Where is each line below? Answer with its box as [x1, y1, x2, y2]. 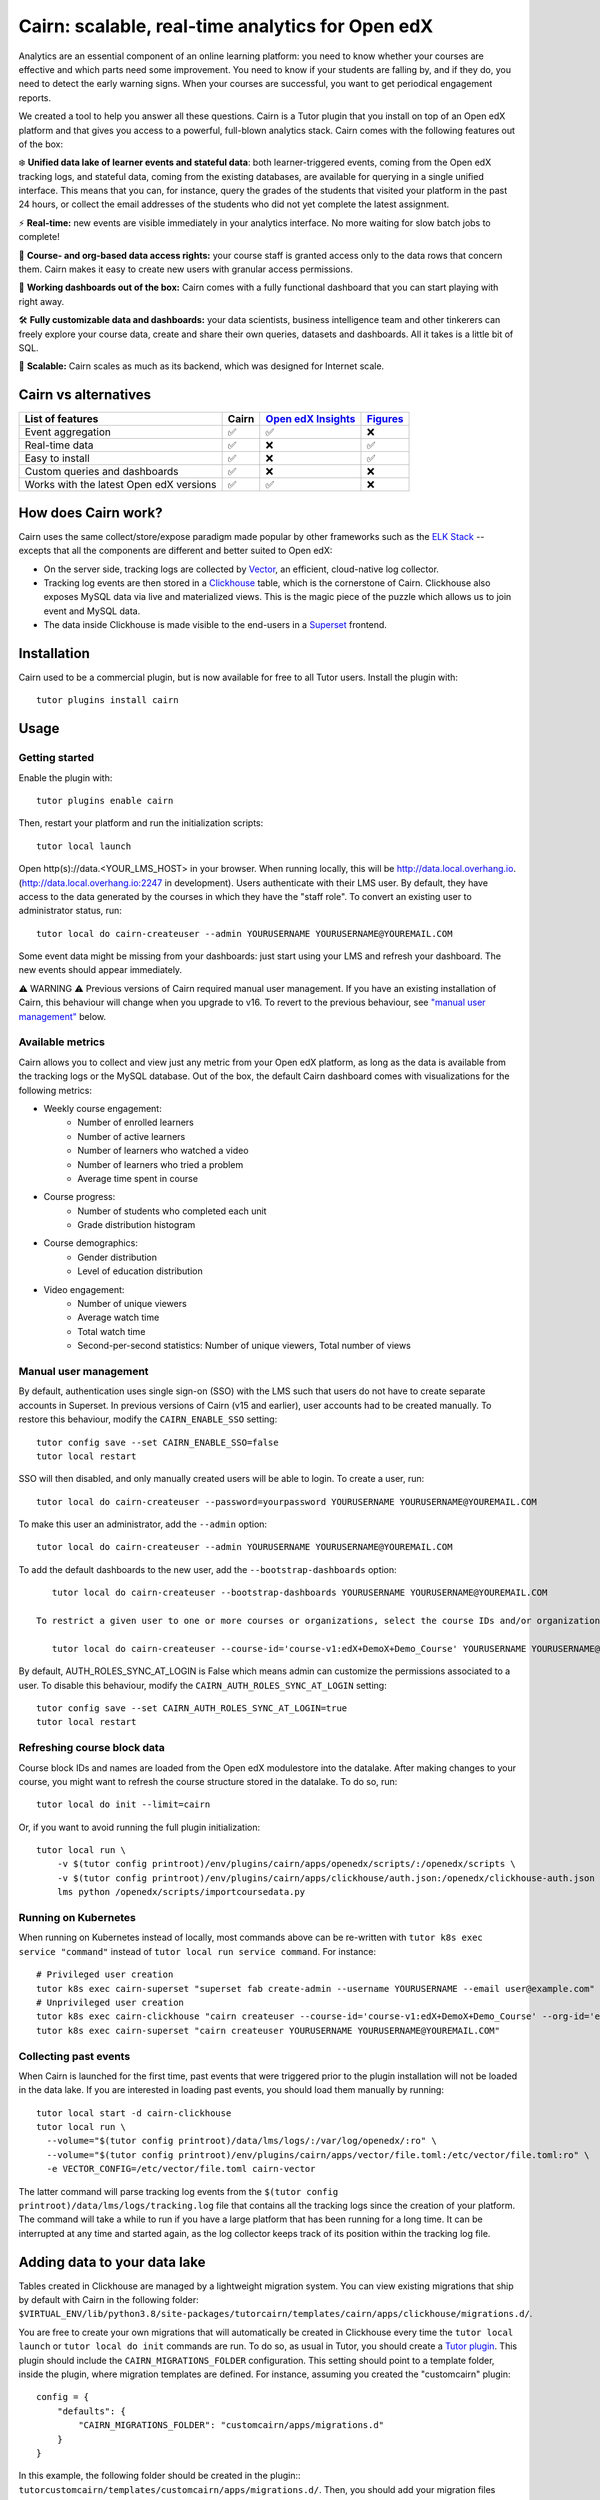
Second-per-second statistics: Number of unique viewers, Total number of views [77, 1340, 412, 1352]
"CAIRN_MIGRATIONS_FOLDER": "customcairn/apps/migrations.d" [78, 2420, 385, 2431]
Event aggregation [24, 425, 112, 439]
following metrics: [18, 1084, 92, 1096]
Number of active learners [77, 1130, 186, 1142]
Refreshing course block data [18, 1741, 165, 1755]
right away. [18, 295, 65, 307]
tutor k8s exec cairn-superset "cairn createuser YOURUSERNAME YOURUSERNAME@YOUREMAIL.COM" [36, 2025, 500, 2036]
